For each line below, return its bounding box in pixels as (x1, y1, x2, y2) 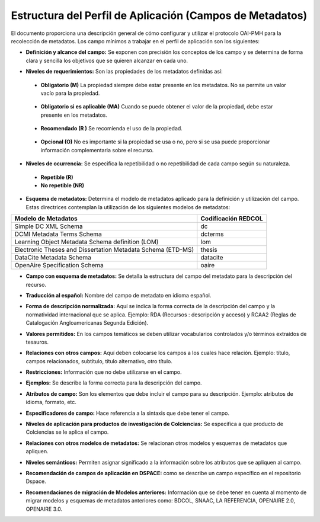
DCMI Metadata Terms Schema (14, 230, 102, 238)
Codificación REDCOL (200, 214, 263, 223)
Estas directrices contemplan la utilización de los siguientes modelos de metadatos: (25, 203, 231, 210)
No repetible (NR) (40, 182, 85, 189)
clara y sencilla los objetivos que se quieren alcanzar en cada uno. (25, 57, 188, 64)
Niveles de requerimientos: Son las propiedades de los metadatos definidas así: (25, 68, 223, 75)
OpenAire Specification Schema (14, 261, 104, 270)
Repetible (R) (40, 174, 73, 181)
